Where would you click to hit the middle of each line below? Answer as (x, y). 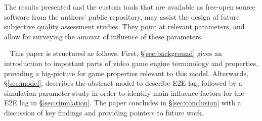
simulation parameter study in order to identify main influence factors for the (124, 93)
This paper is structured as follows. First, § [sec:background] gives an (116, 53)
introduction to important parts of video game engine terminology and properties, (131, 63)
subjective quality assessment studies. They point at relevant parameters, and (124, 26)
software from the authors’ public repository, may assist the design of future (122, 16)
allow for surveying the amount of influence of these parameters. (104, 36)
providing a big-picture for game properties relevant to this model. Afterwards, (126, 73)
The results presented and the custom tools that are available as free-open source (130, 7)
